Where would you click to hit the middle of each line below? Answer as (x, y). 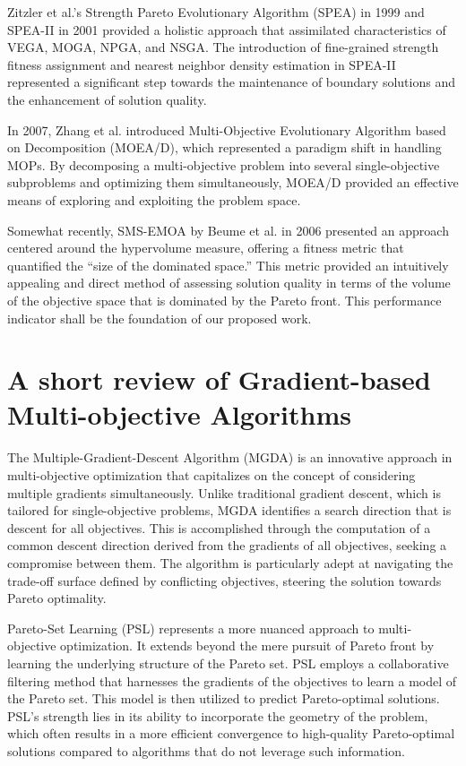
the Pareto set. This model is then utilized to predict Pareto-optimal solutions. (224, 698)
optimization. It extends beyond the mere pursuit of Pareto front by (247, 646)
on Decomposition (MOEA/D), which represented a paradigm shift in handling (224, 147)
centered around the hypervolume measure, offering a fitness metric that (206, 248)
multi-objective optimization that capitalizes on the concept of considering (211, 475)
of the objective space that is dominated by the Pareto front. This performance (224, 300)
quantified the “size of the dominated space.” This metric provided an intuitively (228, 265)
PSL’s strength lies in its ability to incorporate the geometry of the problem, (218, 715)
